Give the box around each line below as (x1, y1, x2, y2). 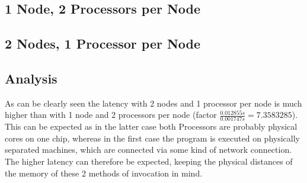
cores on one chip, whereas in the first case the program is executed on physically (5, 131, 300, 144)
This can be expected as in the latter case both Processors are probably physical (5, 120, 298, 133)
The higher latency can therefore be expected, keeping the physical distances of (5, 155, 293, 167)
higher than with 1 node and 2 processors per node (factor (5, 108, 217, 121)
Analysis (5, 69, 57, 87)
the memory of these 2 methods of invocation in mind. (5, 166, 203, 179)
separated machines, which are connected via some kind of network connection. (5, 143, 292, 156)
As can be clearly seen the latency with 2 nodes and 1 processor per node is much (5, 97, 302, 109)
